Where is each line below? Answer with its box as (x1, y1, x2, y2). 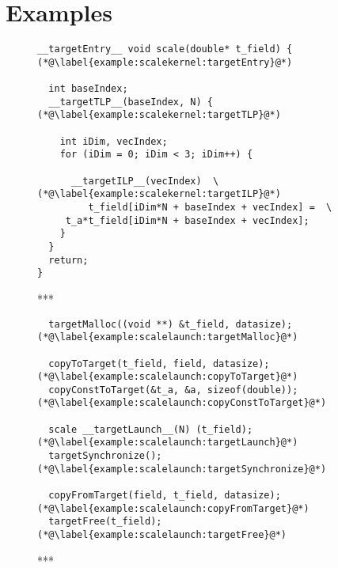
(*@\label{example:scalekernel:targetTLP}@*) (37, 109, 281, 121)
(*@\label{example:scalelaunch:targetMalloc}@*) (37, 331, 298, 343)
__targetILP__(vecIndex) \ (70, 175, 219, 187)
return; (48, 254, 89, 266)
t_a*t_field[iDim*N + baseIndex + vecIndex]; (65, 214, 310, 226)
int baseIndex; (48, 83, 128, 95)
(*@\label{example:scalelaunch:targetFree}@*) (37, 529, 287, 541)
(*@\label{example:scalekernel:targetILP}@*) (37, 188, 281, 200)
